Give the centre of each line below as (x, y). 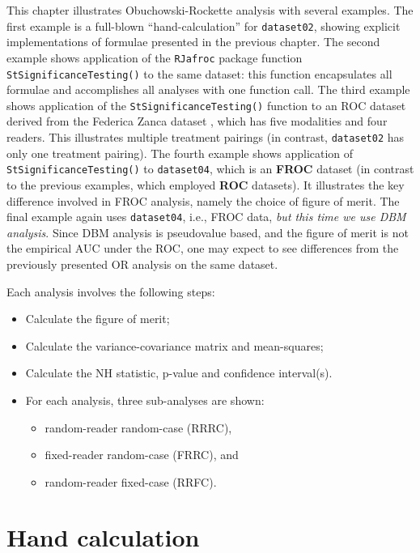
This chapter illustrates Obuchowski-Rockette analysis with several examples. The (210, 10)
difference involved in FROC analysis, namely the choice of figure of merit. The (203, 200)
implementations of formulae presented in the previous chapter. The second (193, 42)
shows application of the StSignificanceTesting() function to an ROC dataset (206, 105)
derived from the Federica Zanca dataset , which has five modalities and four (197, 121)
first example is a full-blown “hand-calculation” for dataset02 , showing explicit (204, 26)
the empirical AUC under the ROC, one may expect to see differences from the (203, 248)
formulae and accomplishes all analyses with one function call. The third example (208, 89)
